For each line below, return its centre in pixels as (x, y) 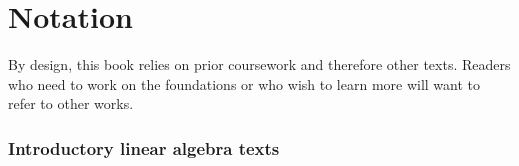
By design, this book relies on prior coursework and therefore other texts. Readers (259, 64)
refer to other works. (71, 103)
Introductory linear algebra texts (144, 147)
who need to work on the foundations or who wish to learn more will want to (244, 83)
